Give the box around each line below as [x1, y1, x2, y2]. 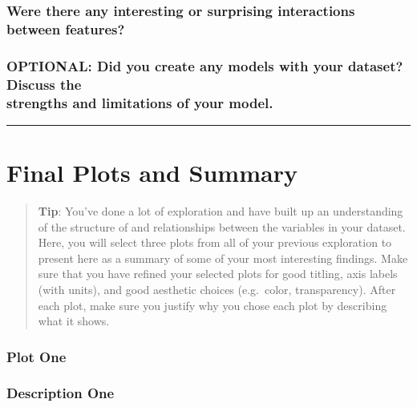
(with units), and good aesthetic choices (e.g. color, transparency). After [38, 280, 396, 297]
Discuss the [6, 74, 82, 94]
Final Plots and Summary [6, 156, 298, 189]
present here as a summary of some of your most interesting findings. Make [38, 249, 408, 266]
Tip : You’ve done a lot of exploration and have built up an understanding [38, 202, 403, 219]
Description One [6, 383, 115, 403]
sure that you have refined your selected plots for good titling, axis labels [38, 265, 398, 282]
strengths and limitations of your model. [6, 92, 273, 112]
